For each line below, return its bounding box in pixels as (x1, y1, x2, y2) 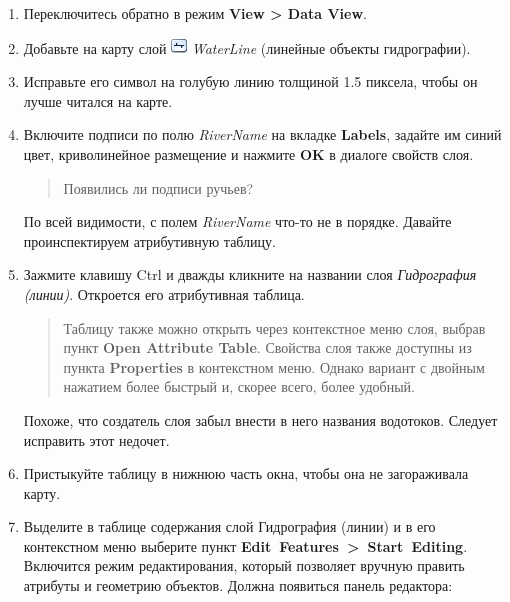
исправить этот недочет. (23, 429, 170, 450)
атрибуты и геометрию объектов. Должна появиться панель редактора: (23, 575, 453, 596)
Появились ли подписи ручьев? (63, 177, 254, 198)
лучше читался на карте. (23, 90, 173, 111)
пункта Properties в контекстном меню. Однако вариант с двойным (63, 356, 485, 377)
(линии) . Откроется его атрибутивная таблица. (23, 283, 305, 304)
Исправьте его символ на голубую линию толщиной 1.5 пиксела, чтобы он (23, 71, 478, 92)
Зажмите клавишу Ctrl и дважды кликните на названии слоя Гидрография (23, 264, 477, 285)
